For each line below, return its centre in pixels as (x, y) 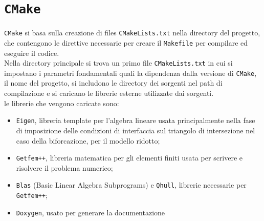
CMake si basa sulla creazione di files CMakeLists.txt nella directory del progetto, (132, 33)
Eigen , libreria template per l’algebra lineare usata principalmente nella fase (136, 120)
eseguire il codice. (32, 53)
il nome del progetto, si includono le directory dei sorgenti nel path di (113, 83)
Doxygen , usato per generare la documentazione (91, 212)
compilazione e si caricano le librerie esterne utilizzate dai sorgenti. (109, 93)
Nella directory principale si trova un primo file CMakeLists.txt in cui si (118, 63)
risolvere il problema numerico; (64, 167)
